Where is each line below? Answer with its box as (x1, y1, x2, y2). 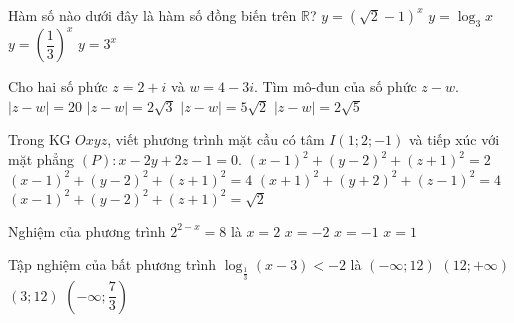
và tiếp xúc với (408, 129, 500, 150)
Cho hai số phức (8, 76, 108, 97)
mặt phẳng (8, 149, 75, 170)
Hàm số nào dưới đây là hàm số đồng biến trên (8, 5, 297, 25)
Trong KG (8, 129, 71, 150)
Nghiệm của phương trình (8, 220, 166, 241)
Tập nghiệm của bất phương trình (8, 254, 217, 275)
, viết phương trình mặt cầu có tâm (107, 129, 325, 150)
